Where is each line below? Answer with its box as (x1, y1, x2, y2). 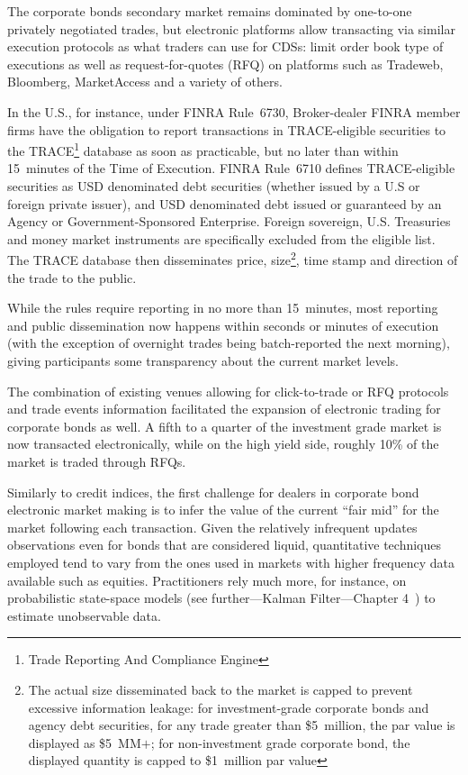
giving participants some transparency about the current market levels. (7, 351, 399, 369)
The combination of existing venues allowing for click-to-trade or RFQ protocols (7, 381, 449, 400)
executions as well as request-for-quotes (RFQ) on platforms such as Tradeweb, (7, 54, 444, 73)
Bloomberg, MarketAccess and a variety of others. (7, 72, 283, 91)
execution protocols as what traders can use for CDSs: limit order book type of (7, 37, 444, 56)
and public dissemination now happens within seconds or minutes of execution (7, 315, 439, 334)
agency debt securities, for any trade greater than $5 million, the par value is (28, 716, 455, 734)
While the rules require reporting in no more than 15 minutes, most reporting (7, 298, 438, 317)
